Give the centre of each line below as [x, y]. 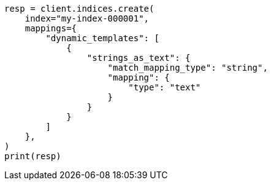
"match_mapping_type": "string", [188, 68]
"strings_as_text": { [139, 58]
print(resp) [33, 156]
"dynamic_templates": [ [102, 38]
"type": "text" [165, 87]
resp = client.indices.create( [79, 9]
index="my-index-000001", [87, 18]
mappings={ [51, 28]
